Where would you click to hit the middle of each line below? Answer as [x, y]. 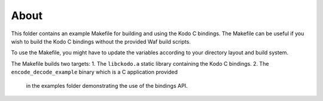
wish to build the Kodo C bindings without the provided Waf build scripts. [101, 41]
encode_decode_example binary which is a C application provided [95, 72]
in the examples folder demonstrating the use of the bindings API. [107, 85]
